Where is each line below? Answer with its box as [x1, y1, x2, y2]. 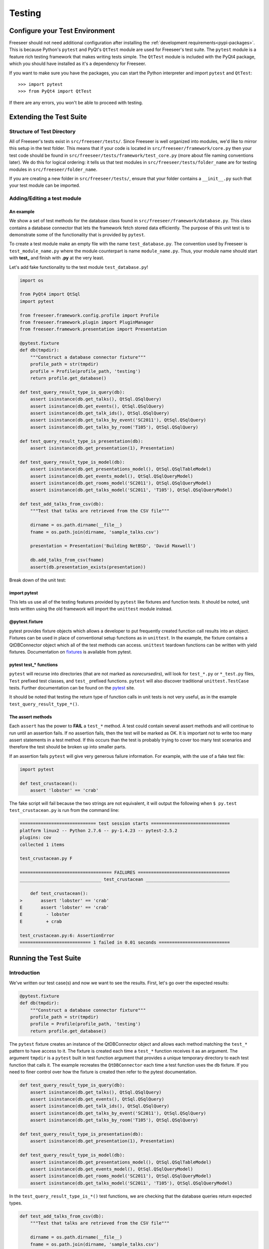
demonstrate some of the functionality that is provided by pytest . [9, 232, 145, 238]
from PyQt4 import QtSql [19, 291, 81, 297]
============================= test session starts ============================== [19, 821, 230, 826]
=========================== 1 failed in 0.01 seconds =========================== [19, 939, 230, 945]
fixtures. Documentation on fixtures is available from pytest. [9, 648, 132, 654]
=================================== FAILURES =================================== [19, 870, 230, 875]
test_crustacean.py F [19, 856, 73, 861]
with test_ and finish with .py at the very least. [9, 255, 105, 261]
